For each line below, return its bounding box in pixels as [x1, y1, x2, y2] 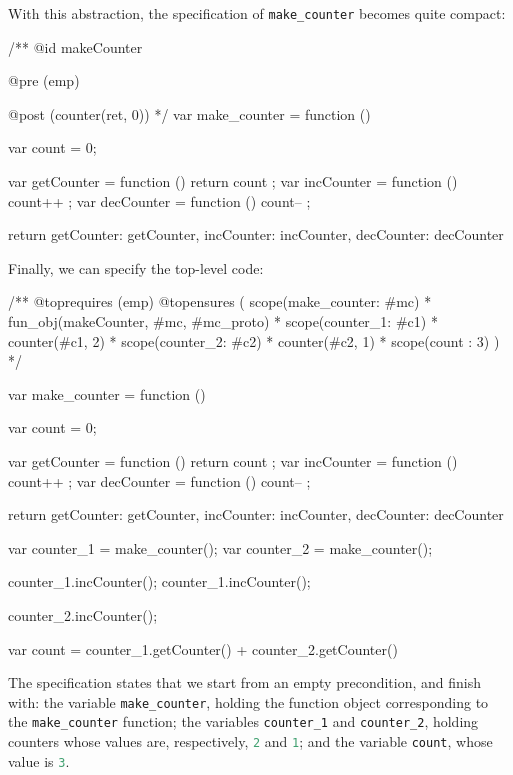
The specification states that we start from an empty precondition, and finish [8, 672, 482, 693]
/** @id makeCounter [8, 36, 143, 57]
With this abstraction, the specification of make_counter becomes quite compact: [8, 3, 506, 23]
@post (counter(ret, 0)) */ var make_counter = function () [8, 103, 371, 124]
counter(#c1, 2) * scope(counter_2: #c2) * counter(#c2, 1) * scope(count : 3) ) [8, 330, 500, 351]
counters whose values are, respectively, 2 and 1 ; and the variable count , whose [8, 731, 493, 752]
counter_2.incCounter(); [8, 604, 158, 625]
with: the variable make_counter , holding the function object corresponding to [8, 691, 489, 712]
